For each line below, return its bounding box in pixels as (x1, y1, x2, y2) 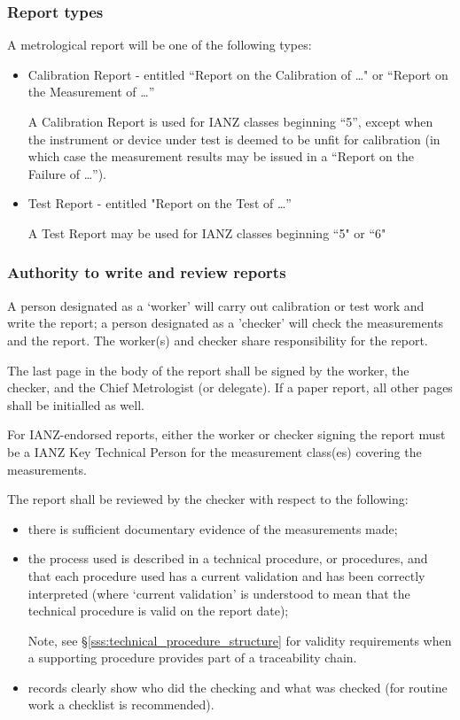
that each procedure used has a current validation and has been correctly (27, 566, 425, 585)
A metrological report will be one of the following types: (7, 35, 312, 54)
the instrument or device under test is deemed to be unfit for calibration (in (27, 129, 441, 148)
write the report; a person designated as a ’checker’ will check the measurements (7, 314, 444, 332)
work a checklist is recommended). (27, 695, 214, 714)
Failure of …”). (27, 164, 106, 182)
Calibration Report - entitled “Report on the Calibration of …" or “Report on (27, 65, 448, 83)
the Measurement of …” (27, 82, 155, 101)
